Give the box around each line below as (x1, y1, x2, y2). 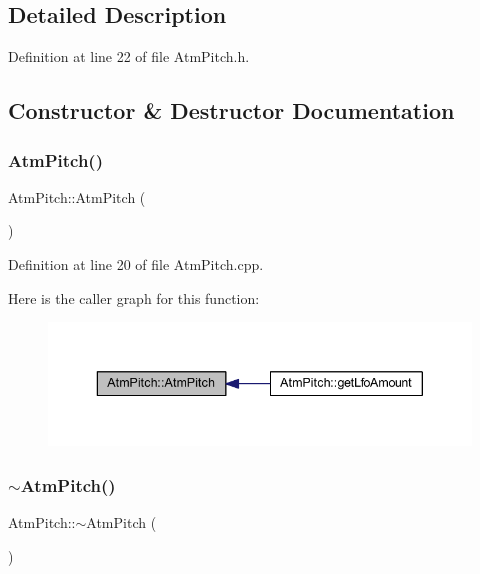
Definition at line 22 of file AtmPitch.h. (8, 46, 250, 67)
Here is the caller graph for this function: (8, 287, 260, 308)
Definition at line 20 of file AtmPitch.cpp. (8, 253, 264, 274)
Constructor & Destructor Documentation (8, 95, 455, 126)
